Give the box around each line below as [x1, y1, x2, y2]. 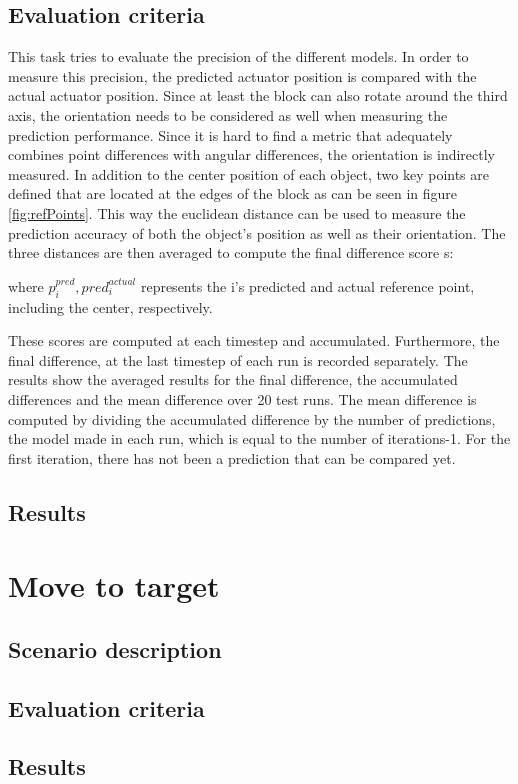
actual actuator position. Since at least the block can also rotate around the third [8, 85, 508, 106]
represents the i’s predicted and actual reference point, [140, 275, 475, 296]
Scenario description [8, 633, 222, 664]
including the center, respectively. [8, 296, 213, 317]
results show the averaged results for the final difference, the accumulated [8, 369, 458, 390]
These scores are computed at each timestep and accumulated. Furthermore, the [8, 330, 500, 351]
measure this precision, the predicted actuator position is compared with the [8, 65, 477, 86]
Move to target [8, 565, 220, 606]
